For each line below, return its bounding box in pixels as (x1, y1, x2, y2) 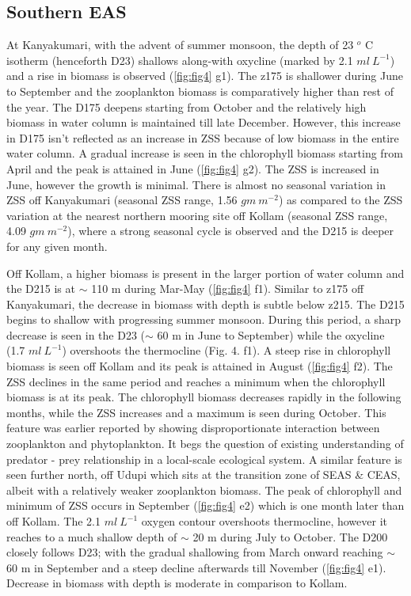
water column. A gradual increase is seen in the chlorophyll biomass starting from (6, 145, 403, 161)
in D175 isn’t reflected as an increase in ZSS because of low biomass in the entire (6, 129, 399, 146)
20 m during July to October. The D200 (192, 528, 388, 545)
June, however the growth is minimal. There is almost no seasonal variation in (6, 176, 386, 192)
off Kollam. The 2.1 (6, 513, 101, 530)
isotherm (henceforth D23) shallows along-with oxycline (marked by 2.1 (6, 51, 353, 68)
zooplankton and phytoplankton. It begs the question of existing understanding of (6, 435, 404, 452)
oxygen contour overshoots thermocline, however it (141, 513, 387, 530)
